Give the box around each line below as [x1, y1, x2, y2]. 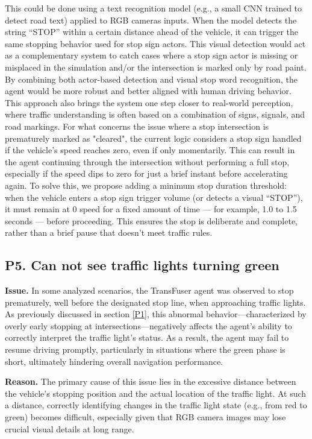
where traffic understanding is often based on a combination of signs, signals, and [5, 108, 305, 121]
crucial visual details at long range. [5, 422, 134, 435]
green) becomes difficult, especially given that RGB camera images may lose [5, 411, 286, 423]
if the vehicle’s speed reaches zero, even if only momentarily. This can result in [5, 144, 295, 156]
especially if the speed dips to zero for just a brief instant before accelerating [5, 167, 288, 180]
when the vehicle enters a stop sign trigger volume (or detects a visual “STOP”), [5, 191, 303, 203]
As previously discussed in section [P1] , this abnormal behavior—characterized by [5, 308, 307, 320]
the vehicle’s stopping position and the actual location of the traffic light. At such [5, 387, 307, 399]
